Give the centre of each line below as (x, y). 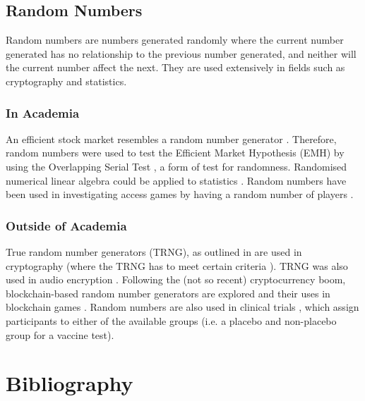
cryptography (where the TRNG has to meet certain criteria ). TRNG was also (177, 265)
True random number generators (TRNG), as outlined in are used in (154, 251)
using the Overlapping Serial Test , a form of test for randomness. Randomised (176, 166)
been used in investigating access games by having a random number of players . (180, 194)
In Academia (43, 112)
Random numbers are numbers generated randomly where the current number (175, 40)
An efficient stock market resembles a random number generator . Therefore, (171, 138)
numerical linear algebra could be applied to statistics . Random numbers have (176, 180)
